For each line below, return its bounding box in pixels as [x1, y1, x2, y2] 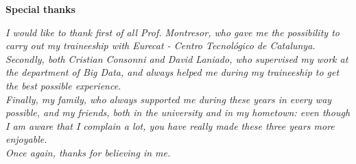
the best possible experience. [5, 78, 121, 92]
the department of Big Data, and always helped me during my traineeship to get [5, 65, 340, 79]
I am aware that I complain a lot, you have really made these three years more [5, 118, 335, 133]
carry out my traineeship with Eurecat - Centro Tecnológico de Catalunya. [5, 38, 316, 53]
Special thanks [5, 2, 75, 16]
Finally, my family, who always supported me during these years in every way [5, 92, 332, 106]
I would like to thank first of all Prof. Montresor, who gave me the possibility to [5, 25, 340, 39]
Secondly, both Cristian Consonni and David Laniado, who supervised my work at [5, 51, 348, 66]
